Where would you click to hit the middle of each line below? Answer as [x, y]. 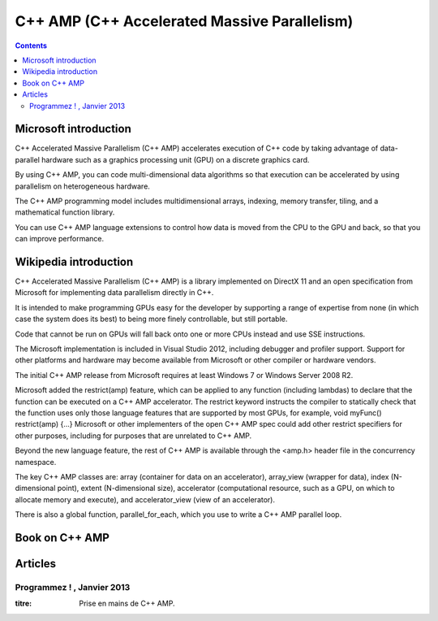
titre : [24, 604]
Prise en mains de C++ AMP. [127, 604]
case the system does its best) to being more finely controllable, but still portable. [151, 319]
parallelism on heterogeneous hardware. [82, 186]
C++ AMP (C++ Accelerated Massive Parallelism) [184, 21]
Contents [31, 46]
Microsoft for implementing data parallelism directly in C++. [114, 293]
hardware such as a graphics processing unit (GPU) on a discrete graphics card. [175, 159]
